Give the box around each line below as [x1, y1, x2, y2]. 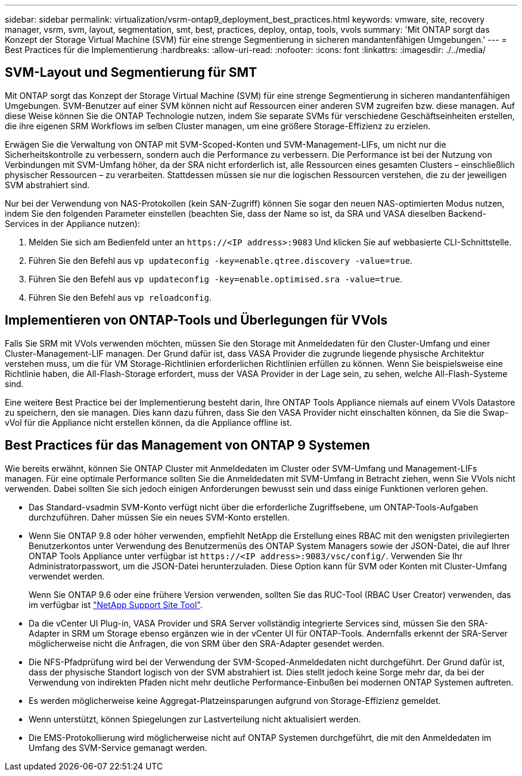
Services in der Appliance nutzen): [5, 218, 140, 229]
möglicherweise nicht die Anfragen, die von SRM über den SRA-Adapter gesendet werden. [29, 638, 384, 649]
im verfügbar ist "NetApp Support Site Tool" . [29, 599, 203, 610]
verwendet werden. [29, 571, 105, 581]
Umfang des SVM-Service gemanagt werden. [29, 742, 207, 753]
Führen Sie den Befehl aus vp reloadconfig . [29, 292, 212, 303]
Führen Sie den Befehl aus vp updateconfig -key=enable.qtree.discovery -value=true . [29, 255, 413, 266]
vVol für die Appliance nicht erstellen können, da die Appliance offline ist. [5, 417, 292, 428]
